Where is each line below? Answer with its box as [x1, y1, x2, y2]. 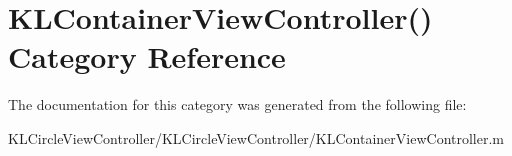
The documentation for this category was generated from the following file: [8, 94, 467, 115]
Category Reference [8, 36, 286, 77]
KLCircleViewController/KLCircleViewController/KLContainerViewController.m [8, 127, 505, 148]
